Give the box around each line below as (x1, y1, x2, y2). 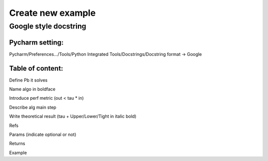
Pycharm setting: (9, 38, 64, 46)
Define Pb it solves (9, 77, 48, 83)
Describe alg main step (9, 104, 57, 110)
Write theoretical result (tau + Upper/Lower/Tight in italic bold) (9, 114, 136, 120)
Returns (9, 141, 25, 147)
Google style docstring (9, 22, 86, 31)
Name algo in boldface (9, 86, 56, 92)
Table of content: (9, 64, 64, 73)
